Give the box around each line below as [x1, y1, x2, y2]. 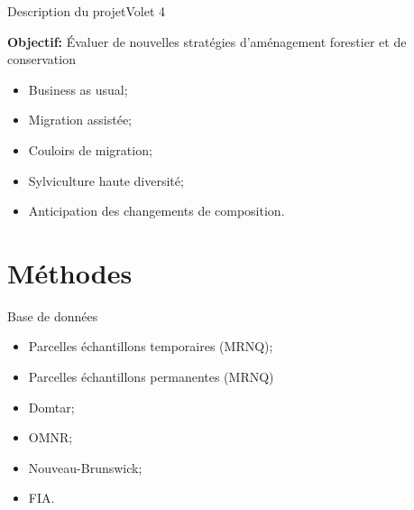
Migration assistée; [28, 110, 133, 129]
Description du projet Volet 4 [7, 2, 165, 20]
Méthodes [7, 254, 133, 291]
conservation [7, 50, 76, 69]
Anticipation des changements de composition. [28, 201, 285, 220]
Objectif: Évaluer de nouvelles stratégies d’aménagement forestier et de [7, 32, 407, 51]
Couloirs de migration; [28, 140, 152, 159]
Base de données [7, 306, 98, 325]
